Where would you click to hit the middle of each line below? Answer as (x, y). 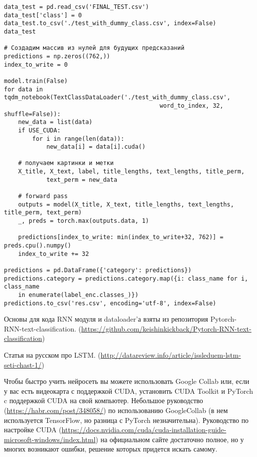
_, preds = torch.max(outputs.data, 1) (84, 221)
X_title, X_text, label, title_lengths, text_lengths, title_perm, (131, 172)
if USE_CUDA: (39, 130)
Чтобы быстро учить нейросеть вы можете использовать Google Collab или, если (127, 381)
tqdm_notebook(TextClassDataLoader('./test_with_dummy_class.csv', (117, 98)
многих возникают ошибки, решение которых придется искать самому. (111, 449)
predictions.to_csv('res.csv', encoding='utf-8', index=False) (110, 303)
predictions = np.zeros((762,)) (57, 56)
